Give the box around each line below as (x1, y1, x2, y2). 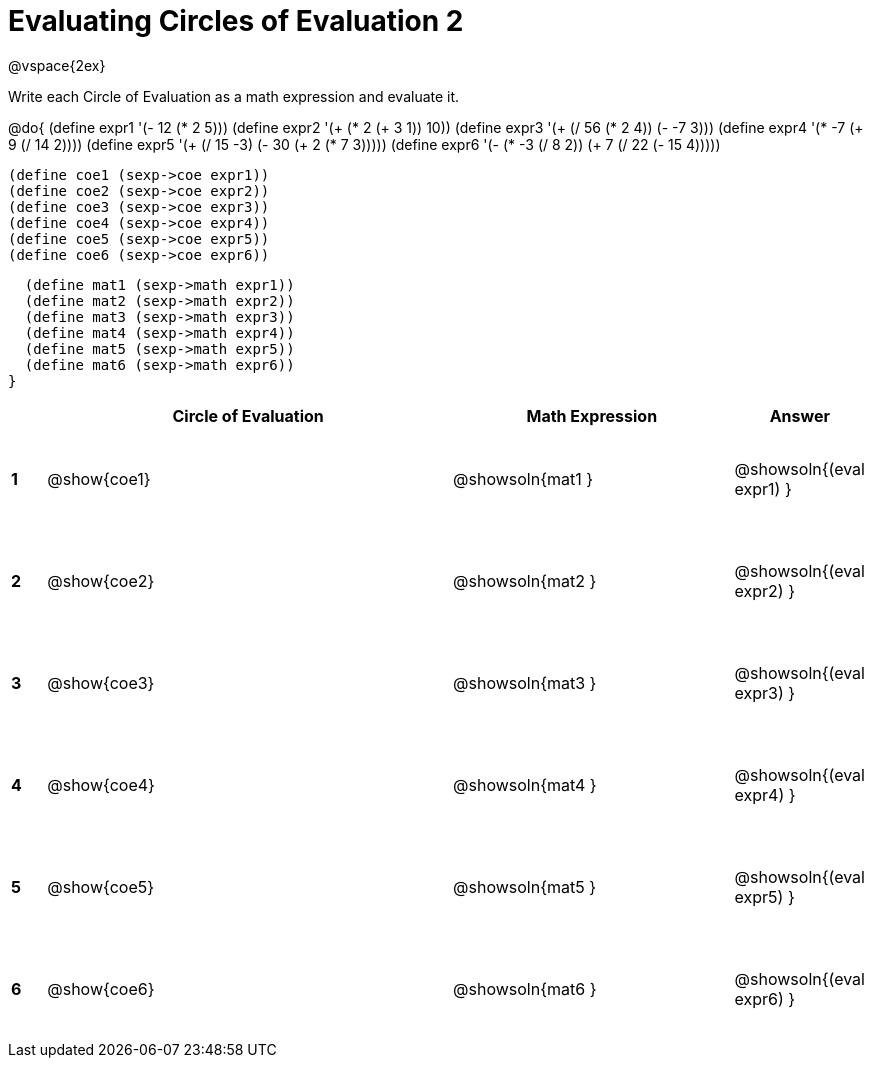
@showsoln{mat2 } (453, 570, 597, 591)
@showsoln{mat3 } (453, 672, 597, 693)
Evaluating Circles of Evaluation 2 (8, 4, 464, 38)
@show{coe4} (47, 774, 155, 795)
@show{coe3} (47, 672, 155, 693)
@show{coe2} (47, 570, 155, 591)
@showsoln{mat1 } (453, 468, 594, 489)
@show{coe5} (47, 876, 155, 897)
